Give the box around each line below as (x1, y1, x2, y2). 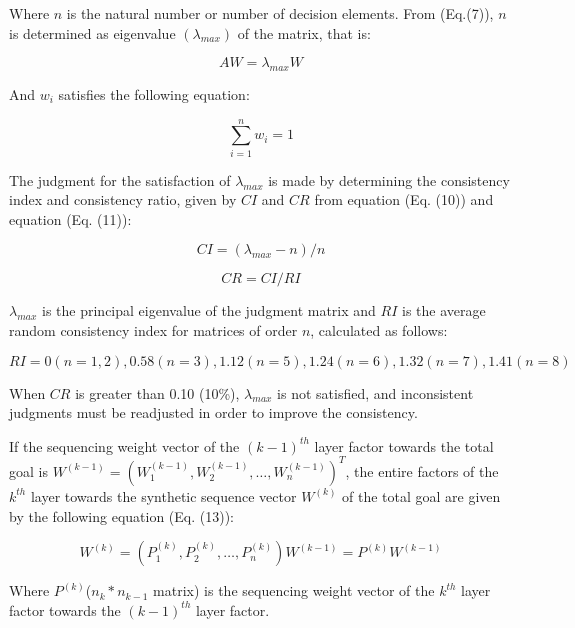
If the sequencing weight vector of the (9, 435, 240, 456)
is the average (402, 300, 486, 321)
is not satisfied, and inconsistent (277, 382, 474, 403)
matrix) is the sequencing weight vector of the (153, 580, 435, 601)
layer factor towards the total (314, 435, 494, 456)
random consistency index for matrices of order (9, 320, 298, 341)
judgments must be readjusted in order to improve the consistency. (9, 402, 418, 423)
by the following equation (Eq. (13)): (9, 505, 235, 526)
